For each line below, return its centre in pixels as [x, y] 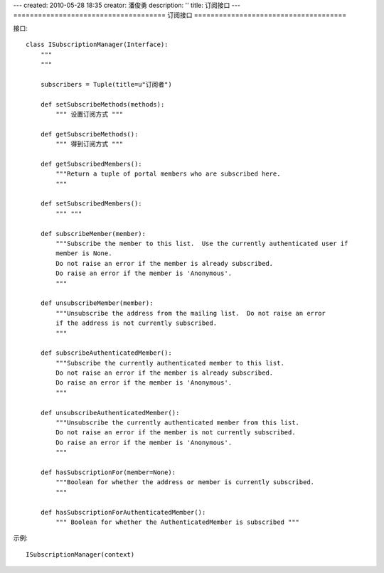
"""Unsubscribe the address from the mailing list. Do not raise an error [191, 313]
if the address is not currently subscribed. [136, 323]
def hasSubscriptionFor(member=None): [108, 472]
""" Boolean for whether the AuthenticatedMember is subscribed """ [178, 522]
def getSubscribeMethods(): [89, 134]
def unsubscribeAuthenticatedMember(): [110, 413]
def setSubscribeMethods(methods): [102, 104]
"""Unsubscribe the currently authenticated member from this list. [178, 423]
